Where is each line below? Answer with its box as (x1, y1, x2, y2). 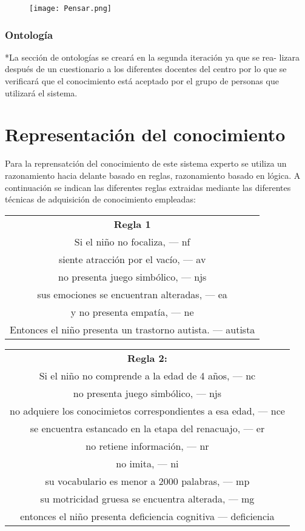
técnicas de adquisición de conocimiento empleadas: (5, 193, 196, 205)
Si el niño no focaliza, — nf (74, 234, 190, 249)
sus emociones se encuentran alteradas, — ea (37, 287, 227, 301)
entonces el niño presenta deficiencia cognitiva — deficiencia (20, 509, 275, 523)
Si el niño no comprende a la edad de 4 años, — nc (39, 368, 256, 382)
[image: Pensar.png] (29, 4, 112, 13)
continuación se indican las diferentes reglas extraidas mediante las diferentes (5, 181, 291, 193)
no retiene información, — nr (85, 438, 209, 453)
